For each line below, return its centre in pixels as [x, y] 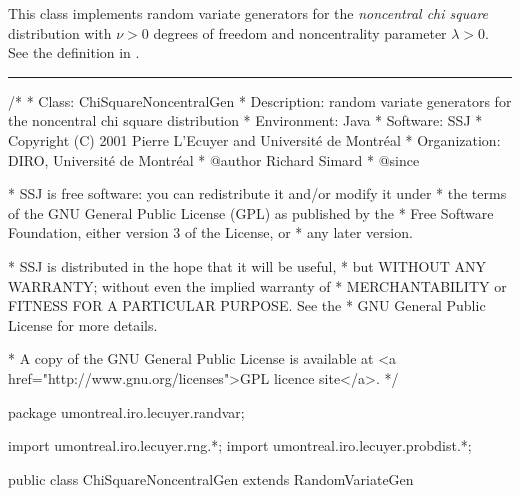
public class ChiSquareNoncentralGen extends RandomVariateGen [211, 478]
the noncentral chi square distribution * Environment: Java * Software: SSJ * [245, 120]
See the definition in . [74, 52]
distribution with [60, 32]
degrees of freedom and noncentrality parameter [300, 32]
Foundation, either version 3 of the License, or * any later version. [210, 232]
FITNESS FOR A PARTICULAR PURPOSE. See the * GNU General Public [247, 305]
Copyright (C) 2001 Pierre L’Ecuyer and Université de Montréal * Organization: [254, 139]
